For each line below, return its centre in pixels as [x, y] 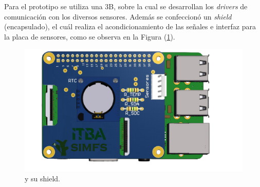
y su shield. [42, 179]
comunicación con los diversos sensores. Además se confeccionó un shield [118, 16]
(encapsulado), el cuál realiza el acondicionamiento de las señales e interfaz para [130, 26]
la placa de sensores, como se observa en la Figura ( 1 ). [90, 36]
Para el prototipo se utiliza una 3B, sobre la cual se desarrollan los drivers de [126, 6]
